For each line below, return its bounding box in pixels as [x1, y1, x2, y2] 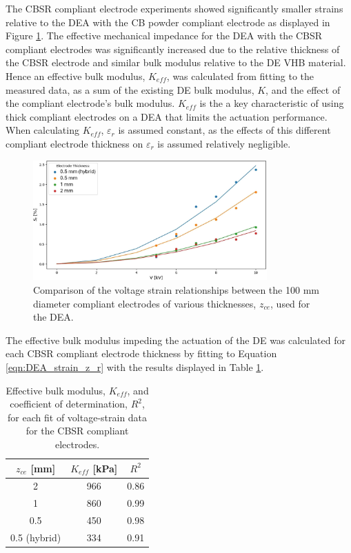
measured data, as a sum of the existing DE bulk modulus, [6, 82, 254, 97]
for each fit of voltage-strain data [8, 410, 148, 424]
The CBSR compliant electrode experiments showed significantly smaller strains [6, 1, 343, 15]
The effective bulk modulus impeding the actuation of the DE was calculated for [6, 332, 345, 347]
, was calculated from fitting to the [166, 68, 314, 83]
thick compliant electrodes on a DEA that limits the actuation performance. [6, 109, 328, 123]
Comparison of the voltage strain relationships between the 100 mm [33, 283, 319, 297]
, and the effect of [265, 82, 341, 97]
